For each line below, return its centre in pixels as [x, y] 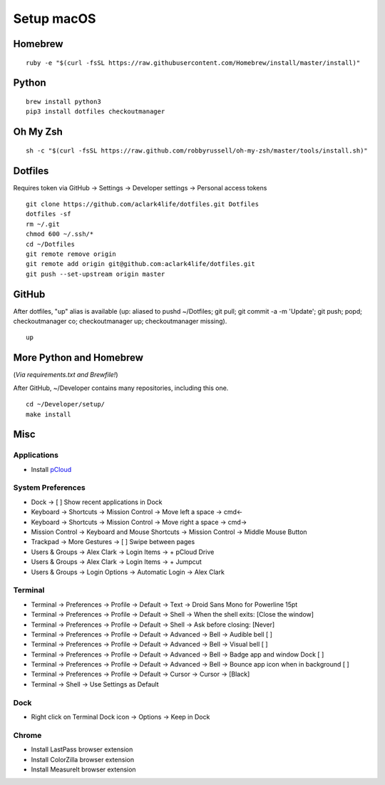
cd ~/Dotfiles [50, 244]
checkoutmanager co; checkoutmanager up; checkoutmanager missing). [120, 322]
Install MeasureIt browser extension [83, 769]
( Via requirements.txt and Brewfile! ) [66, 375]
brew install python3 [63, 101]
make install [48, 414]
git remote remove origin [71, 254]
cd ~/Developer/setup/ [66, 404]
